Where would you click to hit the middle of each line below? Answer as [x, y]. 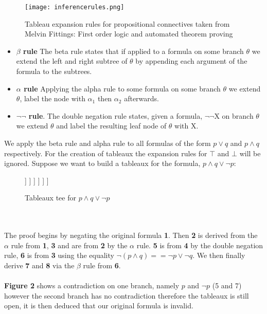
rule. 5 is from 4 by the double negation [200, 245]
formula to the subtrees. [54, 71]
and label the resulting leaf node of [111, 126]
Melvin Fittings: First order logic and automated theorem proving [129, 34]
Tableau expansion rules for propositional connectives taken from [127, 23]
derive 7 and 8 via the [39, 265]
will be [250, 153]
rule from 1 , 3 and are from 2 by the [69, 245]
